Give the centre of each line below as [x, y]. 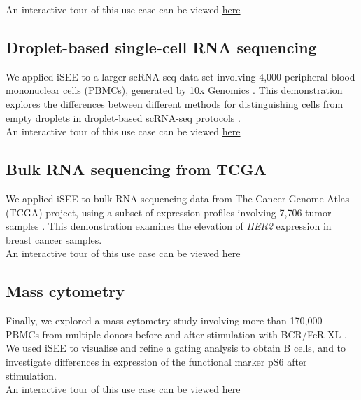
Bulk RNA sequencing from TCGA [136, 169]
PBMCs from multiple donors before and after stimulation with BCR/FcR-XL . [176, 334]
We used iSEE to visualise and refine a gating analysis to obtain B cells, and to [176, 348]
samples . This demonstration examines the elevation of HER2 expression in [169, 226]
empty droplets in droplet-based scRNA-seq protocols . [123, 117]
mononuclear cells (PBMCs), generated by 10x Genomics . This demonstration [174, 90]
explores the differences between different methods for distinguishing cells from [175, 103]
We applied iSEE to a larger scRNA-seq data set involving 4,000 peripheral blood [180, 76]
